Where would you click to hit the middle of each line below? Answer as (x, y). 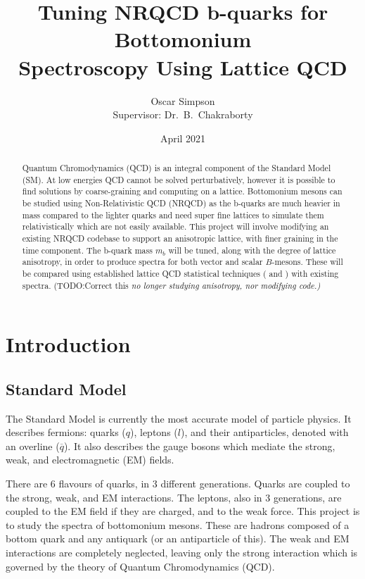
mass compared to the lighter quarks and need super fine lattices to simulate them (173, 214)
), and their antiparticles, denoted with (264, 432)
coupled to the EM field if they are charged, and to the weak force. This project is (183, 511)
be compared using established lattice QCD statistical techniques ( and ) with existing (180, 273)
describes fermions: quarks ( (66, 432)
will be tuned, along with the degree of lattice (252, 250)
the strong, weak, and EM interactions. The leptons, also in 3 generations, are (174, 497)
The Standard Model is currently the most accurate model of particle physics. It (179, 418)
